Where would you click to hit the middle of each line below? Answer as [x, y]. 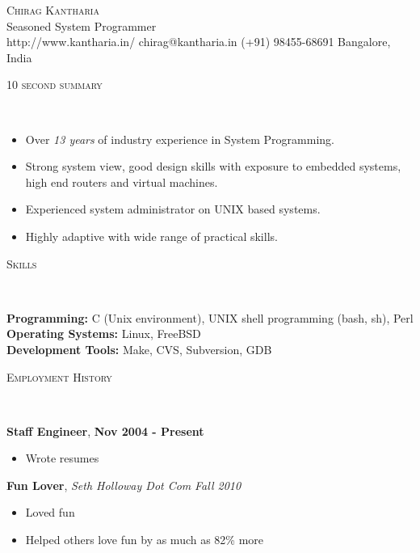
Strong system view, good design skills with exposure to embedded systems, [213, 166]
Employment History [59, 376]
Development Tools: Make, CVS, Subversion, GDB [139, 349]
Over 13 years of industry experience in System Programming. [180, 139]
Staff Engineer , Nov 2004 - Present [105, 431]
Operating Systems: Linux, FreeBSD [104, 333]
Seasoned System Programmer [82, 25]
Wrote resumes [62, 458]
